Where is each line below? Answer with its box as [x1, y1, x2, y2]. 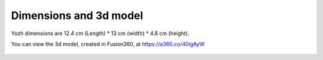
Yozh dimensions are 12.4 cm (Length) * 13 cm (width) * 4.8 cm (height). [11, 30, 190, 37]
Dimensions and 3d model [11, 9, 144, 22]
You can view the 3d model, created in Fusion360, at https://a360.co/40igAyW [11, 40, 205, 48]
